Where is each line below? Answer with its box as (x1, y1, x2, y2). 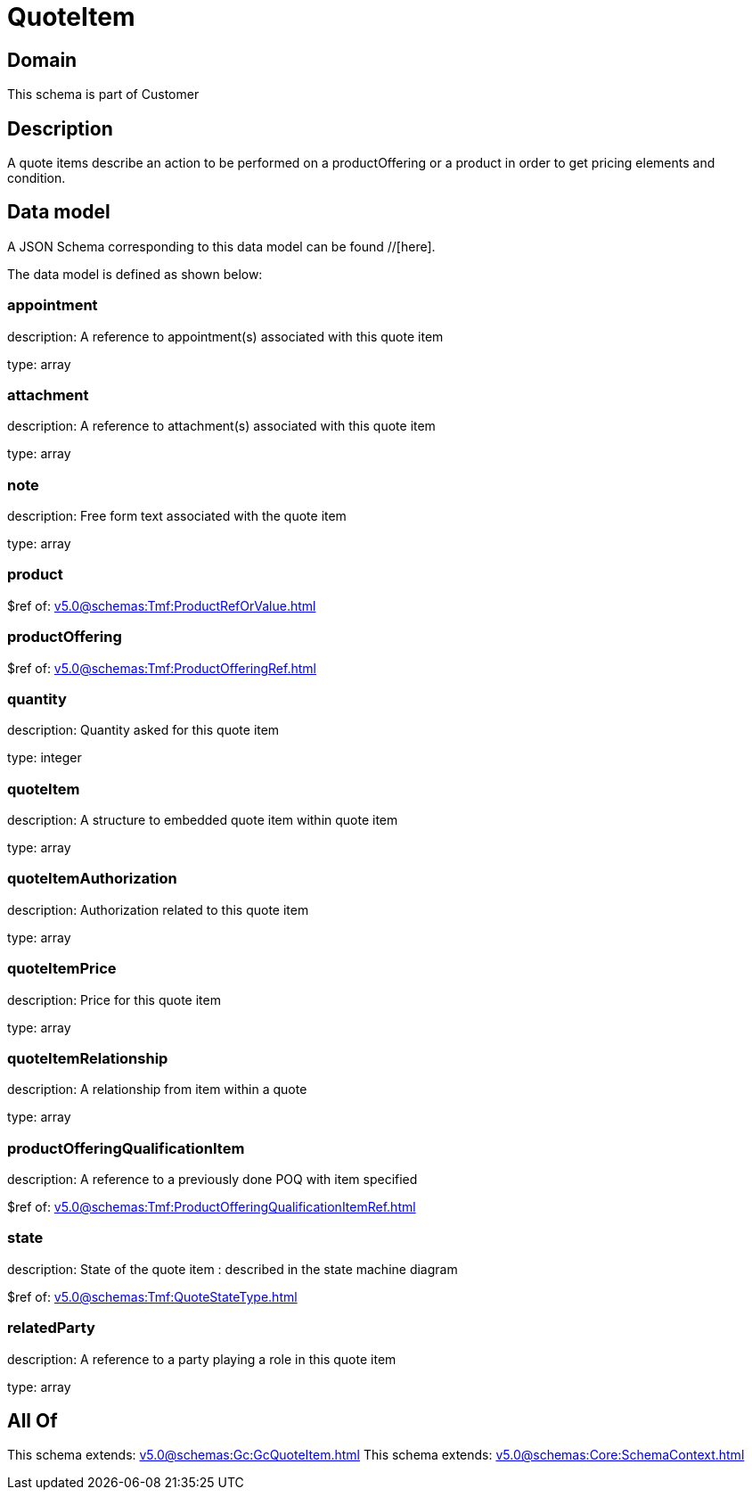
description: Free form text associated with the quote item (7, 508, 347, 524)
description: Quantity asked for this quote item (7, 722, 280, 738)
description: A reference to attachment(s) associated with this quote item (7, 418, 436, 434)
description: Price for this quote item (7, 991, 221, 1008)
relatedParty (7, 1319, 95, 1337)
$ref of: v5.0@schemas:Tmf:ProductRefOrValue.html (7, 597, 316, 613)
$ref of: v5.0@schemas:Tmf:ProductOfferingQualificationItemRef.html (7, 1199, 416, 1215)
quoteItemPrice (7, 959, 117, 978)
